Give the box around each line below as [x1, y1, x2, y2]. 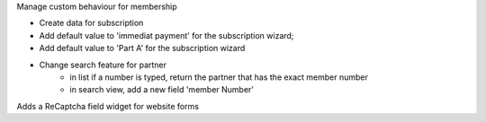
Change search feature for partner [39, 59, 166, 70]
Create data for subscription [39, 18, 144, 29]
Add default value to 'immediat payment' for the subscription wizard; [39, 30, 294, 40]
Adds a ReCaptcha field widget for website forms [16, 100, 200, 111]
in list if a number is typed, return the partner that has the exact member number [69, 72, 369, 83]
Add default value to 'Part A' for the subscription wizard [39, 43, 246, 54]
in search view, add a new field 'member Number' [69, 84, 255, 95]
